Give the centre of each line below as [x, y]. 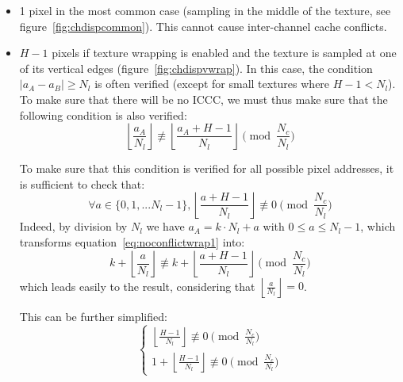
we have [165, 226]
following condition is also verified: [103, 115]
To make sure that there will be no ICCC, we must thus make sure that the [203, 99]
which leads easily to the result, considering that [137, 286]
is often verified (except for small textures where [212, 84]
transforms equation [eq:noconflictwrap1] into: [132, 241]
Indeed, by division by [73, 226]
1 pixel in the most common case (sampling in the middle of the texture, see [205, 10]
